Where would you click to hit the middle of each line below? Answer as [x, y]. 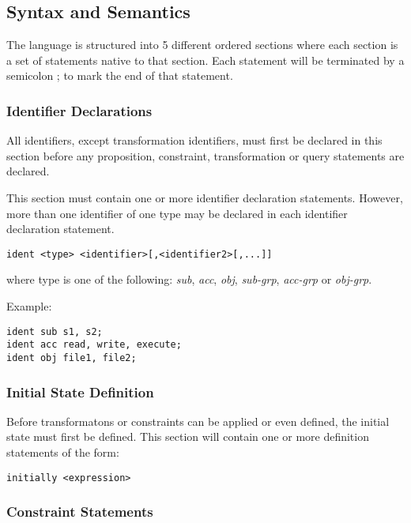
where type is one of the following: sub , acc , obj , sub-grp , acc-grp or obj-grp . [189, 279]
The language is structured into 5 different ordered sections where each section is [202, 45]
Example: [29, 306]
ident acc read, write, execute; [94, 345]
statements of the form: [63, 452]
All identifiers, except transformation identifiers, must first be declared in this [194, 140]
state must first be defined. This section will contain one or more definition [188, 436]
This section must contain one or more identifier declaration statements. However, [205, 197]
